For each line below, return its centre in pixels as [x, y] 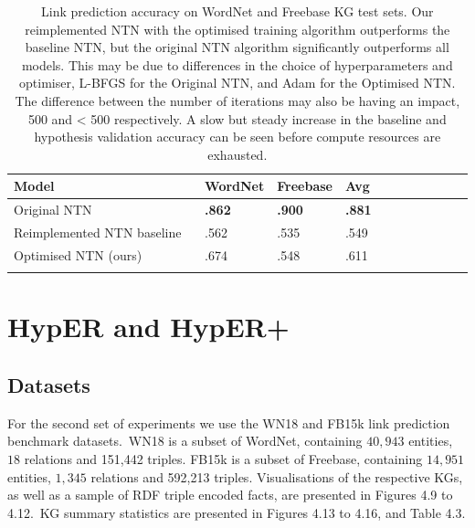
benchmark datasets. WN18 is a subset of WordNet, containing [185, 441]
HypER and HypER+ [148, 327]
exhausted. [237, 154]
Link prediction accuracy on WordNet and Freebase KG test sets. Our [237, 11]
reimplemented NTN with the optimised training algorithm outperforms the [237, 29]
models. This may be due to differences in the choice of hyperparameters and [237, 64]
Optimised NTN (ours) [78, 254]
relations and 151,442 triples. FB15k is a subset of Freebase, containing [223, 458]
